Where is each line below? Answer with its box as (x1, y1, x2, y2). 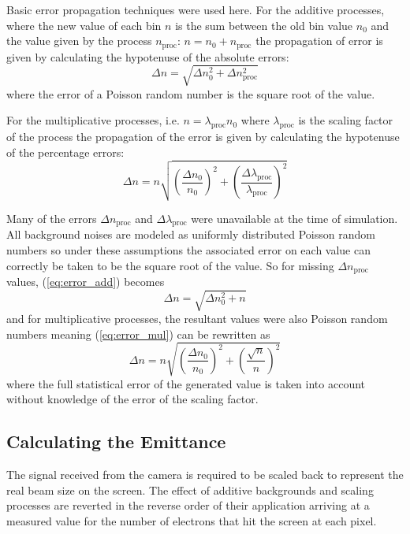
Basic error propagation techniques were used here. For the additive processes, (6, 2, 385, 17)
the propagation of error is (255, 32, 383, 49)
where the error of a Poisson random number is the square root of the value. (6, 85, 375, 102)
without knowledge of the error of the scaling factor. (6, 391, 259, 407)
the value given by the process (6, 32, 152, 49)
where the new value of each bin (6, 17, 162, 33)
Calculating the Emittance (6, 429, 226, 454)
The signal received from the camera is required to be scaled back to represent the (6, 466, 404, 483)
